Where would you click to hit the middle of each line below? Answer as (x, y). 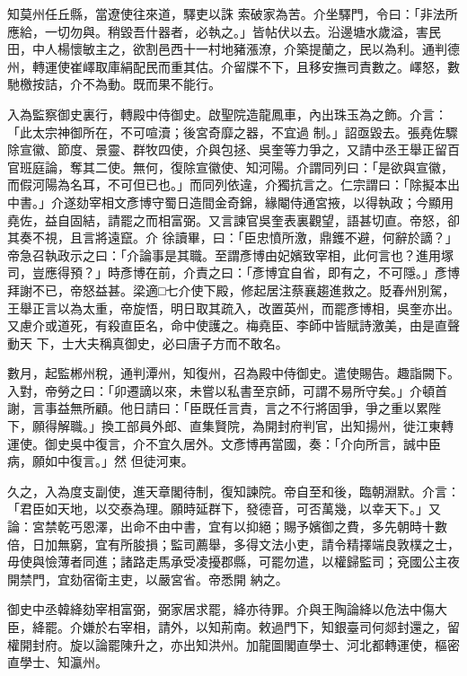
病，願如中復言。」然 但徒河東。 (101, 461)
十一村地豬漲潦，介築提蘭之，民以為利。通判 (315, 49)
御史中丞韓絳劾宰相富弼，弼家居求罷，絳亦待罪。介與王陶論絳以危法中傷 (221, 609)
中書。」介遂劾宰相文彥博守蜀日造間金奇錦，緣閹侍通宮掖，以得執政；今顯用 (230, 202)
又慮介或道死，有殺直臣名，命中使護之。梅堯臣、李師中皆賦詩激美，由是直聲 (233, 325)
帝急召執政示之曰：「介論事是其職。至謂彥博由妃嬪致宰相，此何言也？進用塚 (230, 255)
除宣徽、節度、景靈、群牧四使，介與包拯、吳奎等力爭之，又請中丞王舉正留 (227, 149)
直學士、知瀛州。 (57, 662)
